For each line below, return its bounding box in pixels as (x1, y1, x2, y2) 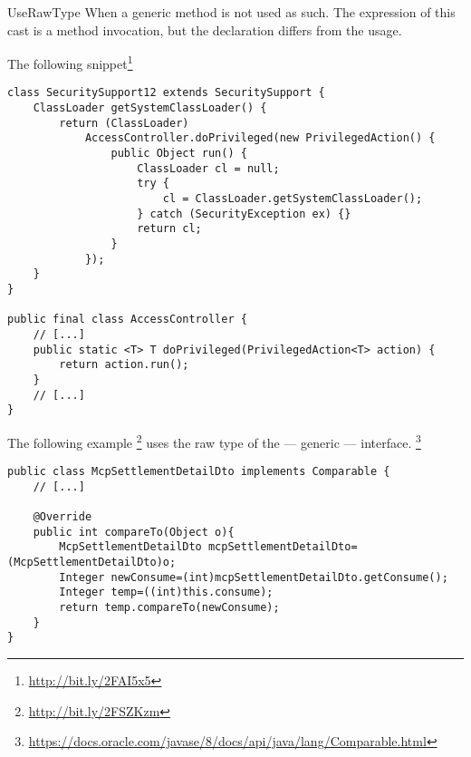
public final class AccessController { (7, 313, 247, 326)
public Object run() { (111, 147, 247, 160)
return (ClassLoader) (59, 116, 189, 130)
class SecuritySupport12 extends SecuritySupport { (7, 86, 325, 100)
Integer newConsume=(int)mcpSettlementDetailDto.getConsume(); (59, 570, 448, 584)
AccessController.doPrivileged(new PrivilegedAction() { (84, 131, 436, 145)
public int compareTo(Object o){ (33, 525, 235, 539)
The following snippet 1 (7, 52, 133, 73)
